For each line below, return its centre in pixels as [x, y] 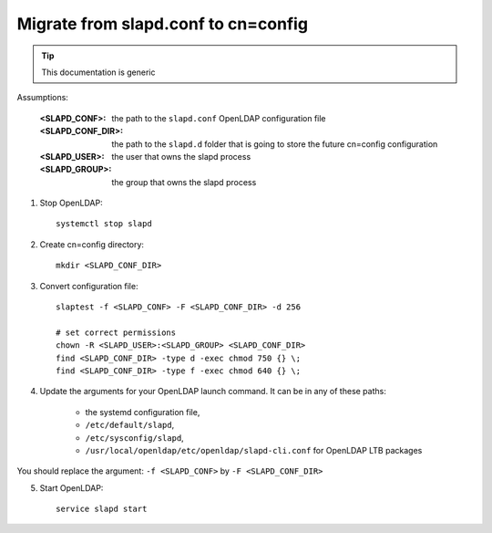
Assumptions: [42, 98]
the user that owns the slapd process [181, 156]
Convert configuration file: [89, 286]
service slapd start [102, 509]
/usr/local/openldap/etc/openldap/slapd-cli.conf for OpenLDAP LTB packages [254, 450]
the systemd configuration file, [143, 412]
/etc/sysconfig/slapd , [134, 437]
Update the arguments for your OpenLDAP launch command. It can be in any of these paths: [213, 392]
